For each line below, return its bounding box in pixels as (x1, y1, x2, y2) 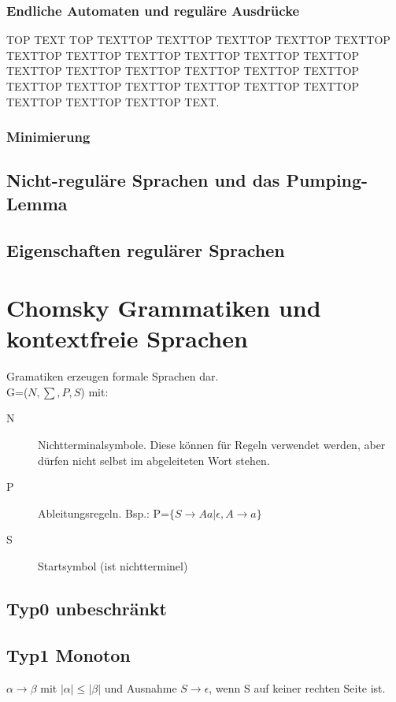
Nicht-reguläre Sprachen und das (6, 168, 280, 192)
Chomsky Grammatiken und (6, 292, 321, 324)
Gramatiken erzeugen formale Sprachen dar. (6, 368, 219, 384)
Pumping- (286, 168, 368, 192)
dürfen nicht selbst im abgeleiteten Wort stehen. (38, 451, 270, 468)
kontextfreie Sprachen (6, 322, 248, 355)
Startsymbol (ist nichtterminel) (38, 558, 188, 574)
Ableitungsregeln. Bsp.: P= (38, 504, 170, 521)
